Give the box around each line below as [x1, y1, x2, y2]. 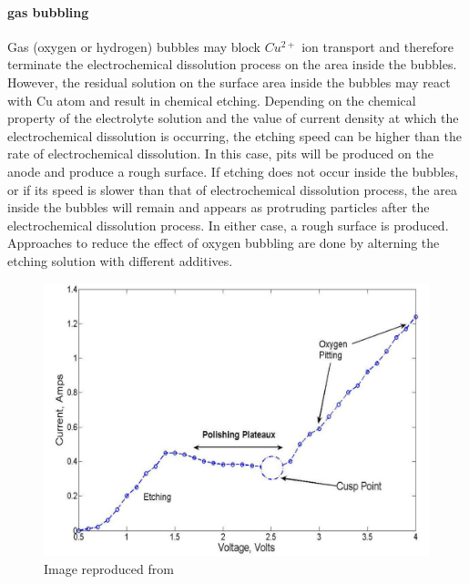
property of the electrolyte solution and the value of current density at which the [7, 108, 459, 128]
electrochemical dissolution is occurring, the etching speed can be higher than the [7, 126, 463, 145]
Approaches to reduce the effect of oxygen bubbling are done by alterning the [7, 233, 440, 252]
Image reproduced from [44, 558, 174, 578]
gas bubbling [7, 2, 89, 21]
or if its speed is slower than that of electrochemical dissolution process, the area [7, 179, 457, 199]
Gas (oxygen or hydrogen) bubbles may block [7, 36, 261, 56]
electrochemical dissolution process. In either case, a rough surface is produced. [7, 215, 449, 234]
